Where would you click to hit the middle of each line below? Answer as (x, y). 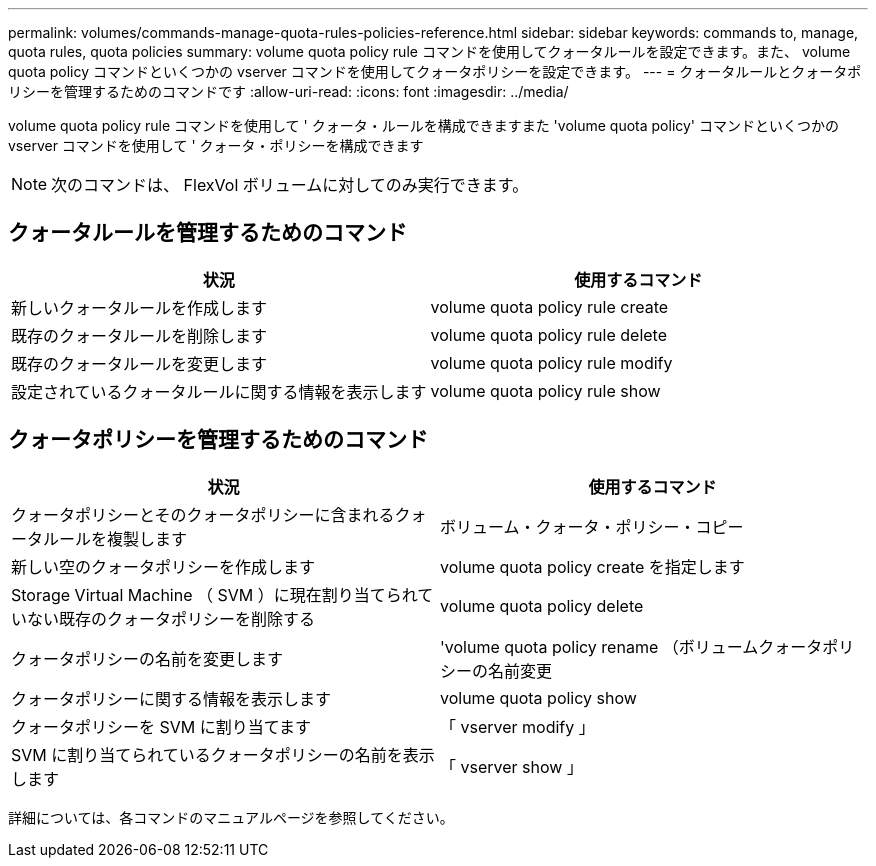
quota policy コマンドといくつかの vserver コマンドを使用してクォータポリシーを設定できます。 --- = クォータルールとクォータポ (435, 71)
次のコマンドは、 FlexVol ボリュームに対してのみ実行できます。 (290, 185)
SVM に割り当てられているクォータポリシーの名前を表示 (223, 754)
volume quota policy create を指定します (592, 566)
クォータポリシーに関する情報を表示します (171, 698)
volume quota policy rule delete (549, 334)
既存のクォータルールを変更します (139, 363)
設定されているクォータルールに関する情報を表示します (219, 391)
